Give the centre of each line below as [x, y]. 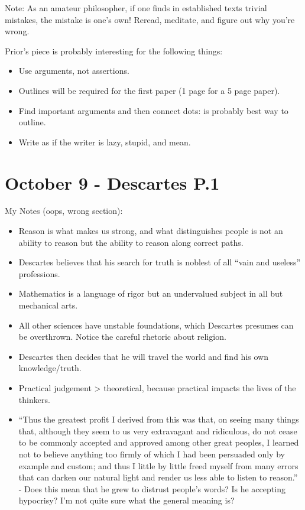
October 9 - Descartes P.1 [112, 182]
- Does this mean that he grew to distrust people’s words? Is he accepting [152, 488]
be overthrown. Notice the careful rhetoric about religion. [122, 337]
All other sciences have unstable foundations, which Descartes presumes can [156, 325]
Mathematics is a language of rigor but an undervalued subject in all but [151, 293]
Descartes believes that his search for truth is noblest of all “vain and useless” [160, 262]
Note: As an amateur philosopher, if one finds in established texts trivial [136, 8]
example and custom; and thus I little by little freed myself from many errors [158, 465]
